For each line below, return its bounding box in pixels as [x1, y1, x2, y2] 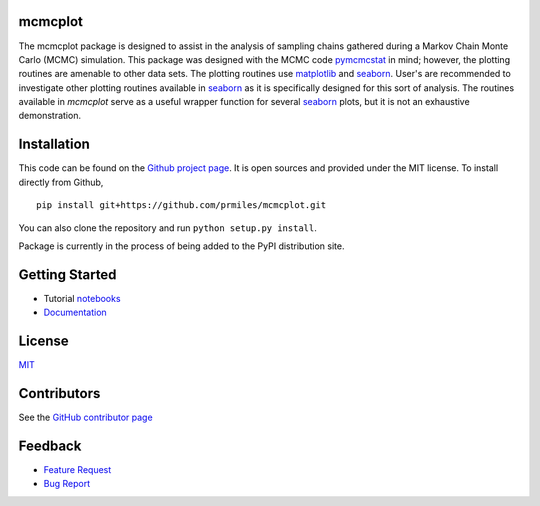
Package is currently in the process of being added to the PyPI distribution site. [18, 240, 345, 252]
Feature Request [43, 463, 112, 475]
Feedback [18, 437, 82, 454]
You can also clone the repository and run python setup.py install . [18, 221, 317, 234]
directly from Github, [18, 176, 104, 188]
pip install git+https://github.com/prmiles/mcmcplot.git [36, 200, 327, 211]
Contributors [18, 385, 101, 402]
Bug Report [43, 478, 90, 490]
